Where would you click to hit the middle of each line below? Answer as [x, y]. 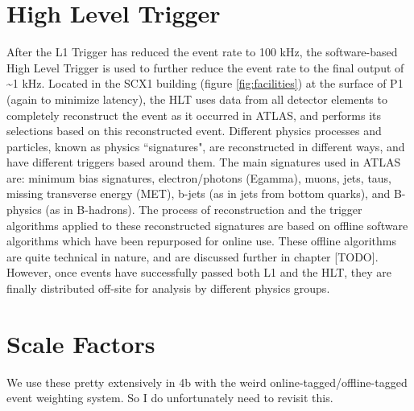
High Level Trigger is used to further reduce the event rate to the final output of [205, 67]
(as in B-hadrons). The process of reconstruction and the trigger [204, 210]
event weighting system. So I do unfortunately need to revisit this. [170, 398]
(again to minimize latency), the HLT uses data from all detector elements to [197, 99]
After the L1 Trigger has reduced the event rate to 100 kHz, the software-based [202, 52]
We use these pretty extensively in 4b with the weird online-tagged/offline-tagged [207, 382]
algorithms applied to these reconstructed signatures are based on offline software [207, 225]
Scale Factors [81, 343]
